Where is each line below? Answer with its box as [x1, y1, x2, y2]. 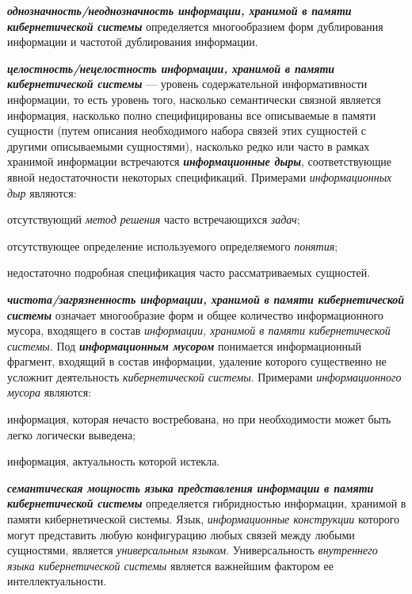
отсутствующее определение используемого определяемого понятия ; [7, 237, 338, 254]
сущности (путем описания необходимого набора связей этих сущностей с [7, 122, 367, 139]
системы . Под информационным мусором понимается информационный [7, 337, 361, 354]
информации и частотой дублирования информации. [7, 33, 258, 50]
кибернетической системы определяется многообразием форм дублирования [7, 17, 383, 34]
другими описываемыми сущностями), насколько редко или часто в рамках [7, 137, 370, 154]
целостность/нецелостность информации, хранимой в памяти [7, 59, 335, 76]
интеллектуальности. [7, 573, 107, 589]
